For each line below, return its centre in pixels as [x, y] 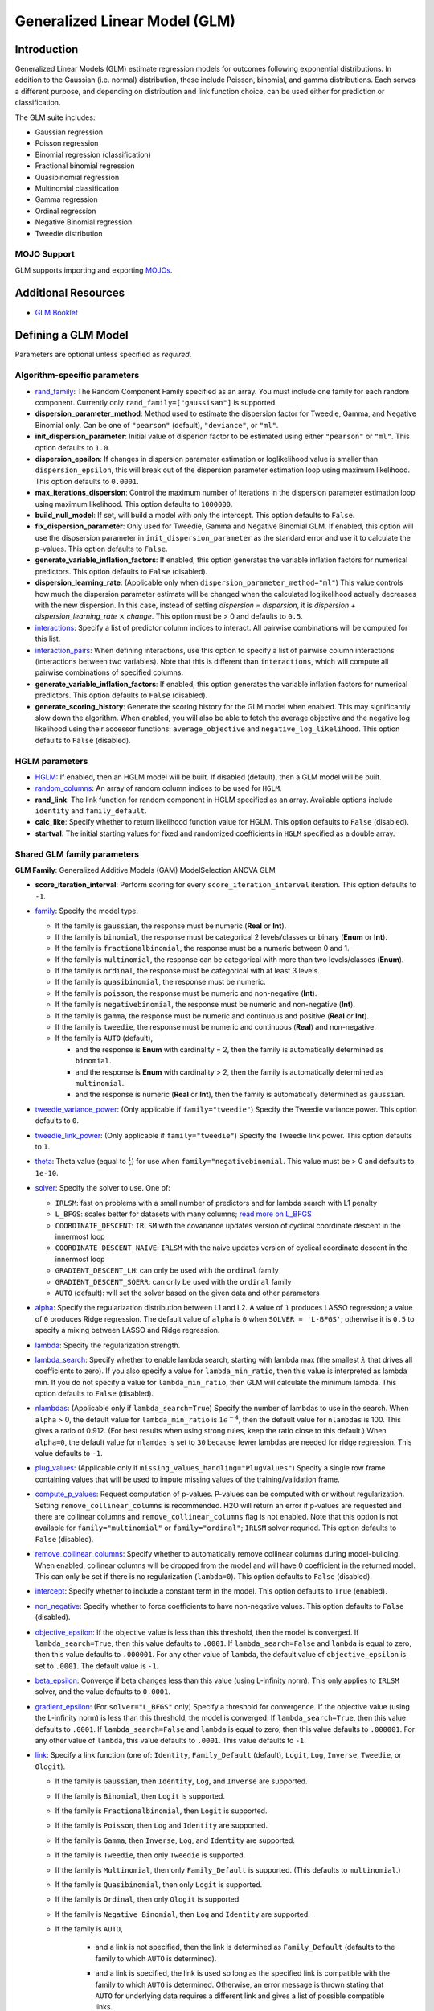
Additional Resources [70, 293]
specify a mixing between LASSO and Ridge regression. [127, 1330]
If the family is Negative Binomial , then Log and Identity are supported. [182, 1914]
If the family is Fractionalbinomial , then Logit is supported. [161, 1811]
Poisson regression [67, 143]
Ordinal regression [66, 211]
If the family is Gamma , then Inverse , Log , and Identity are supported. [175, 1840]
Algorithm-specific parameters [77, 376]
